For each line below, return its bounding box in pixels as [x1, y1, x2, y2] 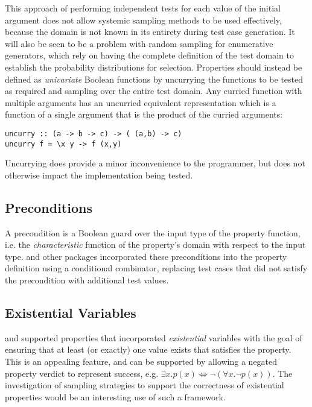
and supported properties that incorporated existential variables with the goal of [5, 331, 302, 344]
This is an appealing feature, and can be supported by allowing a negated [5, 355, 278, 367]
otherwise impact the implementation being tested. [5, 168, 193, 181]
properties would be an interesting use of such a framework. [5, 390, 226, 403]
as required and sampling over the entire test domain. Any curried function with [5, 84, 302, 97]
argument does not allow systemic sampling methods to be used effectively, [5, 13, 282, 26]
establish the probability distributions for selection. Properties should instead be [5, 60, 302, 73]
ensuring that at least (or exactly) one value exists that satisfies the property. [5, 343, 291, 356]
